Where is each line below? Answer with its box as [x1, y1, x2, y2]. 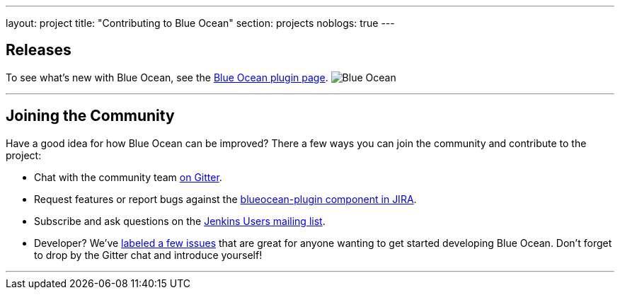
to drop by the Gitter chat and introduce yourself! [34, 248, 263, 261]
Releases [6, 41, 71, 59]
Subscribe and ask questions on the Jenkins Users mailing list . [34, 214, 326, 227]
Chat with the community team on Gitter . [34, 170, 222, 183]
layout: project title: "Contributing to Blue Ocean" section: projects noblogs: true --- [6, 17, 395, 29]
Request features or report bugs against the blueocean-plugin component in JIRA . [34, 192, 417, 205]
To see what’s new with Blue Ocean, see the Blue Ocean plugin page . [6, 71, 328, 83]
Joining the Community [6, 107, 175, 125]
